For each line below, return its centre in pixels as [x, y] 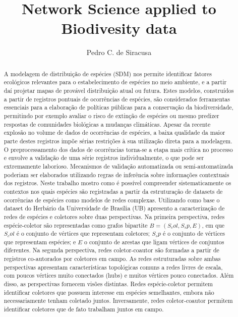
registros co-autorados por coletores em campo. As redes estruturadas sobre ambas [112, 259]
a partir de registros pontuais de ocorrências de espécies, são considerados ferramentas [117, 99]
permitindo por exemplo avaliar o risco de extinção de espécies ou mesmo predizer [111, 115]
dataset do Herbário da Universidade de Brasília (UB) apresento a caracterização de [114, 208]
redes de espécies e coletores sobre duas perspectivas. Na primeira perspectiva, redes [114, 216]
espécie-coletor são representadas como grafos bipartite [76, 225]
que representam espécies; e [40, 242]
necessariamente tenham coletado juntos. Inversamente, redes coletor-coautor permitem [118, 301]
